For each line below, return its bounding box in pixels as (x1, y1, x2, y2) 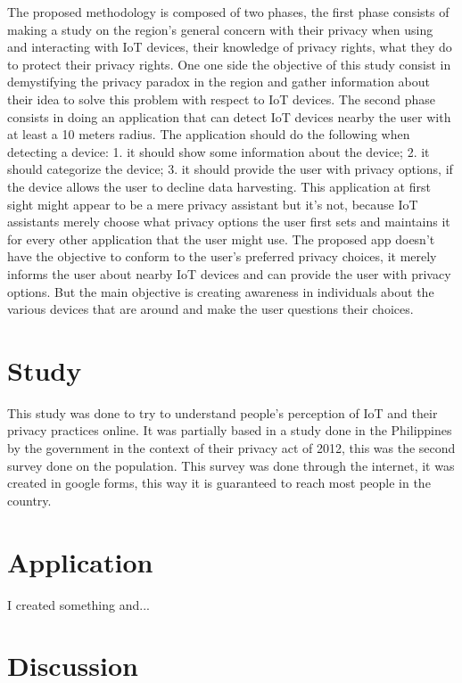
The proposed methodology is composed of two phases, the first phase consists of (7, 3, 450, 21)
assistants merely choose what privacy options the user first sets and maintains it (7, 212, 450, 231)
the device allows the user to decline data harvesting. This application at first (7, 177, 431, 195)
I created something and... (7, 595, 150, 613)
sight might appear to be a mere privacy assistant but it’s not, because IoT (7, 194, 418, 213)
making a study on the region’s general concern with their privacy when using (7, 20, 433, 38)
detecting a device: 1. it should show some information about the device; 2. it (7, 142, 430, 160)
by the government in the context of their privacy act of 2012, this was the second (7, 439, 456, 457)
